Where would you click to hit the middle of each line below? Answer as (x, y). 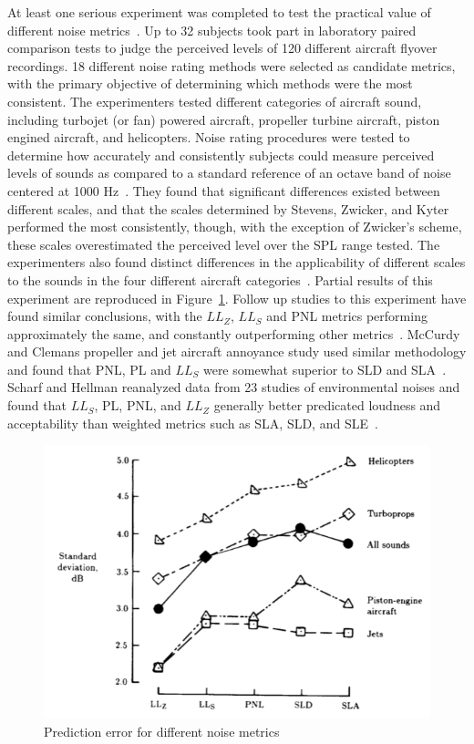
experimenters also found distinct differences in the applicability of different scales (237, 262)
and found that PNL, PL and (89, 369)
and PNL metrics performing (347, 316)
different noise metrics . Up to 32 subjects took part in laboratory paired (212, 30)
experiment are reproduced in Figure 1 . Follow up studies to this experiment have (237, 298)
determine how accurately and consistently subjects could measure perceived (221, 155)
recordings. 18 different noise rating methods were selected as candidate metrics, (232, 65)
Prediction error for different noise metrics (162, 732)
